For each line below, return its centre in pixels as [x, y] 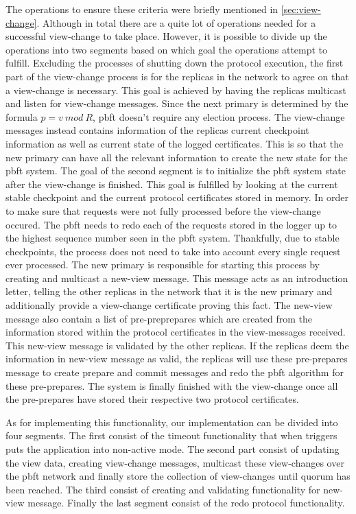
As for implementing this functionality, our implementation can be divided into [172, 422]
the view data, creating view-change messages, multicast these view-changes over [175, 462]
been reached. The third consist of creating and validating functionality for [163, 489]
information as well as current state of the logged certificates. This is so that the [175, 143]
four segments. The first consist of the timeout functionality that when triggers [171, 435]
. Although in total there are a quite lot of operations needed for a [176, 22]
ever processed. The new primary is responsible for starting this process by [163, 265]
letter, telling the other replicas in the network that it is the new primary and [169, 291]
